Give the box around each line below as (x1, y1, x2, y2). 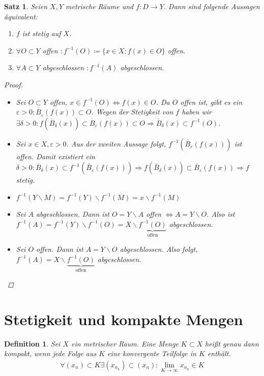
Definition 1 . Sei (4, 338, 61, 349)
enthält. (207, 348, 231, 359)
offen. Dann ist (36, 243, 83, 254)
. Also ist (207, 208, 235, 219)
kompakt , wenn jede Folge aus (4, 348, 97, 359)
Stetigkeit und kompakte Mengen (4, 308, 243, 329)
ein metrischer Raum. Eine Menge (71, 338, 179, 349)
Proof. (4, 79, 23, 90)
